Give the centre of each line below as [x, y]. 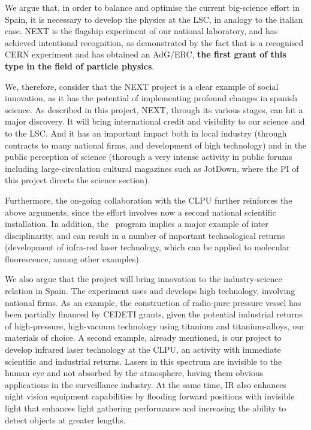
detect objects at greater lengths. [65, 420]
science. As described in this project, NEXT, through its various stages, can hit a [154, 109]
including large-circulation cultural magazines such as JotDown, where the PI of [152, 168]
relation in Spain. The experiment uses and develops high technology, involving [150, 291]
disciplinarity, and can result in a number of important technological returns [145, 235]
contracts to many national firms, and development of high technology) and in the [156, 145]
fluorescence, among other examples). [73, 258]
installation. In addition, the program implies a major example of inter [137, 224]
